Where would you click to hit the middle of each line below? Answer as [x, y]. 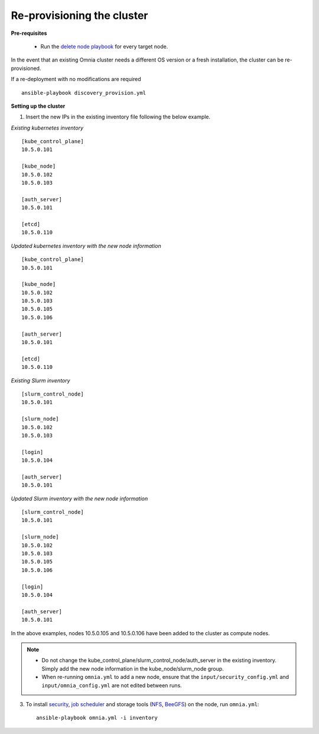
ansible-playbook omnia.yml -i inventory [97, 718]
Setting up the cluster [38, 106]
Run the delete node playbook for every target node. [104, 46]
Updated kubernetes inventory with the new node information [86, 246]
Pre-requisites [29, 33]
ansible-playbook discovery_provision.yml [84, 93]
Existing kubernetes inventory [47, 128]
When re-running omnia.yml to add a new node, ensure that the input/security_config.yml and [165, 677]
